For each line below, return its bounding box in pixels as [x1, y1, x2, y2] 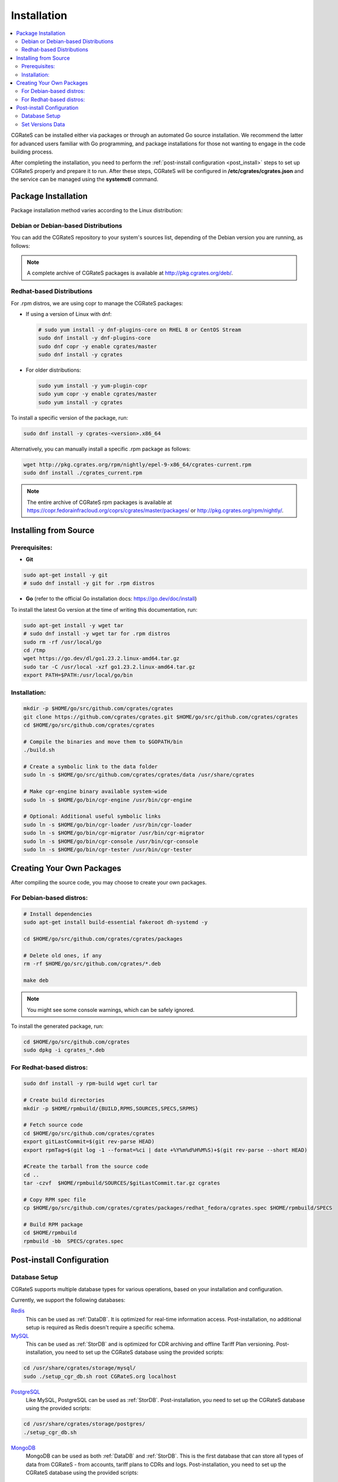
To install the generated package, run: [11, 1023, 104, 1030]
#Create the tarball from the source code [23, 1163, 149, 1170]
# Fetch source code [23, 1122, 83, 1129]
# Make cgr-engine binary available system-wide [23, 788, 168, 795]
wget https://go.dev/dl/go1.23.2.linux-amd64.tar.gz [23, 655, 180, 662]
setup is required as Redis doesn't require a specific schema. [25, 1324, 175, 1331]
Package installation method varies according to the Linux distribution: [11, 207, 183, 214]
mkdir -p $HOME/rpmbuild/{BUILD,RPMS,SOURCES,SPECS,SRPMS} [23, 1105, 198, 1111]
